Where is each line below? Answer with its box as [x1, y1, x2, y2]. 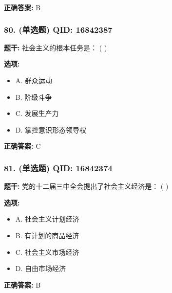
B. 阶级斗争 [15, 91, 52, 102]
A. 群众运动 [15, 75, 52, 85]
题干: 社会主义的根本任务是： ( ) [4, 42, 107, 52]
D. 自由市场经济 [15, 263, 66, 273]
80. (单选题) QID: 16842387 [4, 23, 113, 35]
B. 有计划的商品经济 [15, 230, 79, 240]
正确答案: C [4, 141, 41, 151]
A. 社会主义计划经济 [15, 214, 79, 224]
